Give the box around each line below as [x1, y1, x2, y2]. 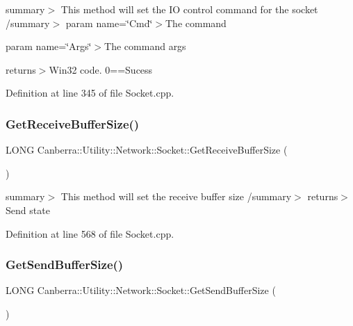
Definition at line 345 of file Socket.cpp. [6, 85, 174, 100]
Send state [6, 202, 50, 217]
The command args [104, 39, 186, 54]
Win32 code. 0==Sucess [49, 62, 153, 76]
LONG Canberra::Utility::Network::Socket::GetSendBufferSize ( [6, 283, 276, 298]
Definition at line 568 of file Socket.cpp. [6, 226, 174, 241]
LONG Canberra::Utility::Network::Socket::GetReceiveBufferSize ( [6, 142, 288, 157]
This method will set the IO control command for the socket [60, 2, 318, 16]
